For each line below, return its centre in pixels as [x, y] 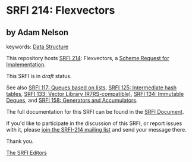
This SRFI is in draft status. [39, 76]
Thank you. [20, 141]
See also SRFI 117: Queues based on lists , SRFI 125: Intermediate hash [92, 88]
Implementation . [26, 64]
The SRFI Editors [27, 153]
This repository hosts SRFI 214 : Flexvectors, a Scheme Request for [88, 58]
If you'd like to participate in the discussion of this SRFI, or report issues [94, 123]
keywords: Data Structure [37, 46]
